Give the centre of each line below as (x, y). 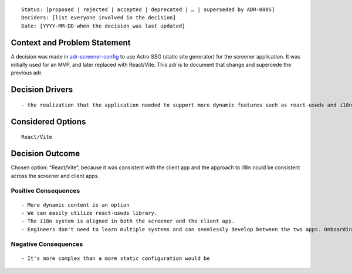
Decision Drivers (42, 90)
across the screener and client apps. (55, 176)
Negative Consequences (47, 244)
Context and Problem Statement (71, 42)
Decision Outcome (45, 154)
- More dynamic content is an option (76, 205)
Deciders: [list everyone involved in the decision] (99, 18)
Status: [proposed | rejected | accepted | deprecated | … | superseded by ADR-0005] (148, 10)
